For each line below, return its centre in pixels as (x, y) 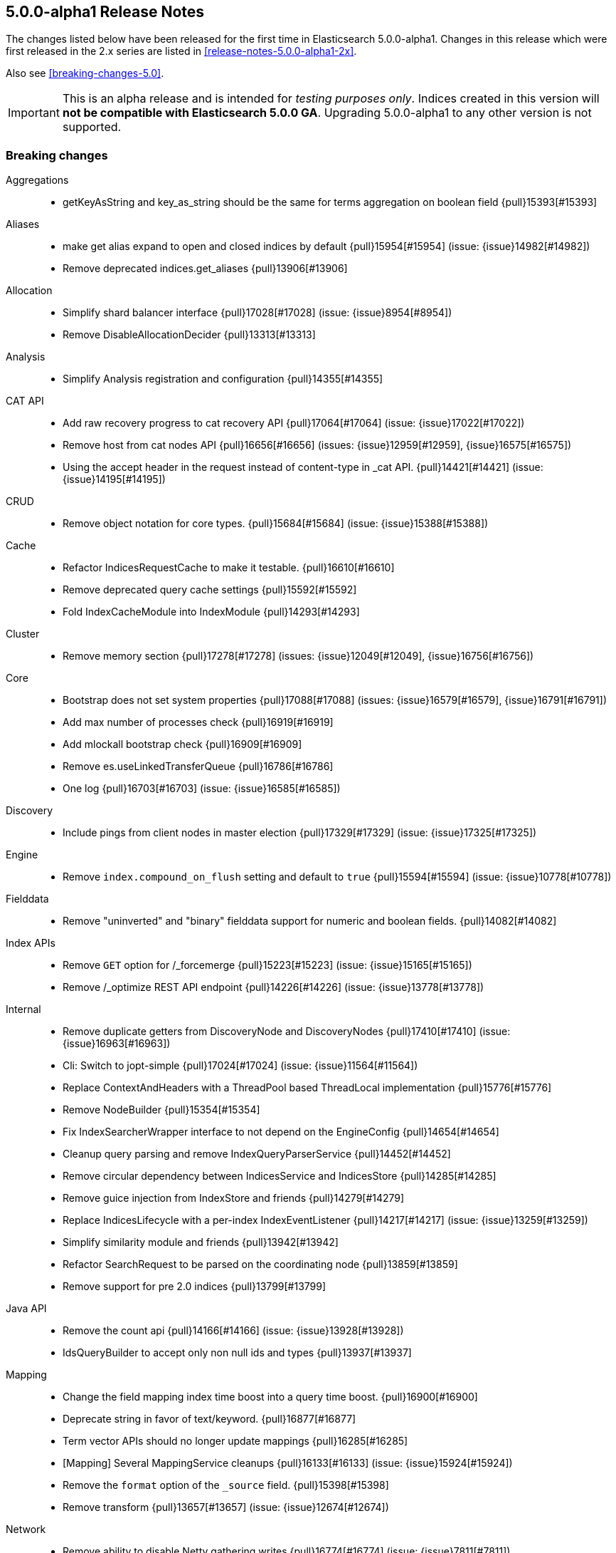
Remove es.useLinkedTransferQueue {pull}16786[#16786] (198, 767)
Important (34, 113)
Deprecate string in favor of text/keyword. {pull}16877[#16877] (209, 1419)
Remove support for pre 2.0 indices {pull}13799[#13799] (195, 1287)
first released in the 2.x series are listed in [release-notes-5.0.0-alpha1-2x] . (181, 51)
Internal (23, 1009)
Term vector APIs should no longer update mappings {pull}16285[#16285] (235, 1441)
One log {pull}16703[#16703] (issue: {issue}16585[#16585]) (202, 789)
